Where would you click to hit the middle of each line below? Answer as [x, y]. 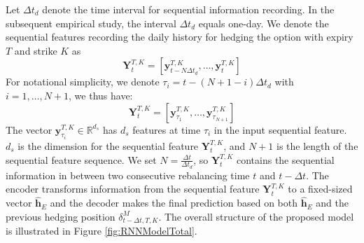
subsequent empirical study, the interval [91, 23]
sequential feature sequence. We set [81, 159]
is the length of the [317, 146]
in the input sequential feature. [280, 129]
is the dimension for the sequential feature [108, 146]
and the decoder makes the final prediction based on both [174, 203]
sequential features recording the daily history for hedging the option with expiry [180, 37]
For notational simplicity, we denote [83, 82]
